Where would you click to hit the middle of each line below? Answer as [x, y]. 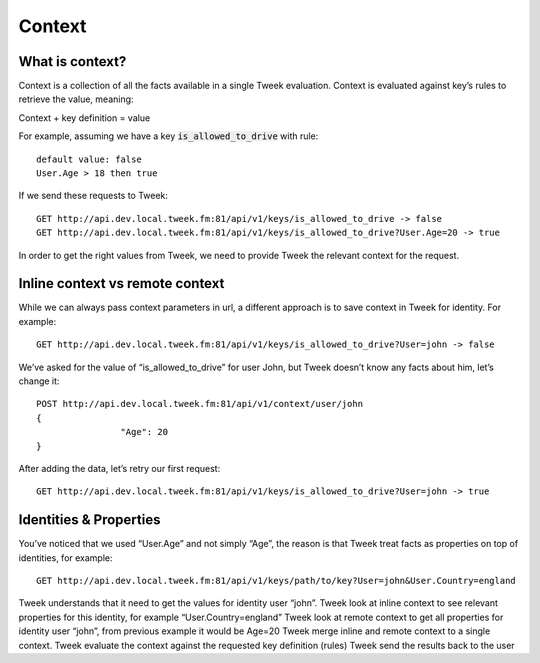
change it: [39, 381]
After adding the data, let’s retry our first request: [119, 468]
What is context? [72, 61]
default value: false [89, 159]
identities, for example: [66, 557]
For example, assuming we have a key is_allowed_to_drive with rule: [168, 136]
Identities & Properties [89, 520]
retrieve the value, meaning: [76, 99]
